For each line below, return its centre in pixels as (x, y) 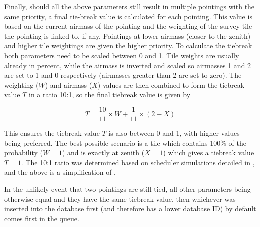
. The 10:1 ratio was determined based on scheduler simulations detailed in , (138, 162)
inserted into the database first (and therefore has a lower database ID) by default (130, 209)
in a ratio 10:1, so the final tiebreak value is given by (110, 94)
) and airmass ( (68, 84)
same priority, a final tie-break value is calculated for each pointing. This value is (128, 16)
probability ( (24, 153)
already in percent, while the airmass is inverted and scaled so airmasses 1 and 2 (128, 65)
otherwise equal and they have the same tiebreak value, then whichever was (120, 199)
